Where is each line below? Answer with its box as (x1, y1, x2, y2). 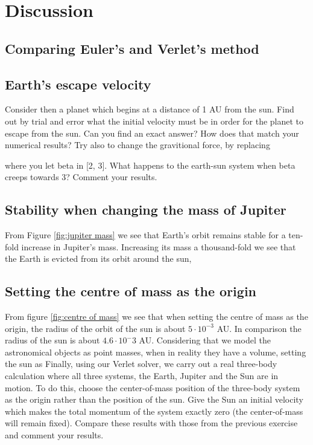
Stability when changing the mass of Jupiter (5, 200, 286, 219)
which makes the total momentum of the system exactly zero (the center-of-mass (5, 404, 303, 417)
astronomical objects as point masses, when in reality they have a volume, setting (5, 345, 306, 358)
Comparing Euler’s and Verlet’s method (5, 39, 259, 57)
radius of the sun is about (5, 334, 100, 346)
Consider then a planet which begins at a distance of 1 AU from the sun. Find (5, 103, 294, 115)
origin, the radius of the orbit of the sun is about (5, 322, 186, 334)
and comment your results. (5, 429, 104, 441)
